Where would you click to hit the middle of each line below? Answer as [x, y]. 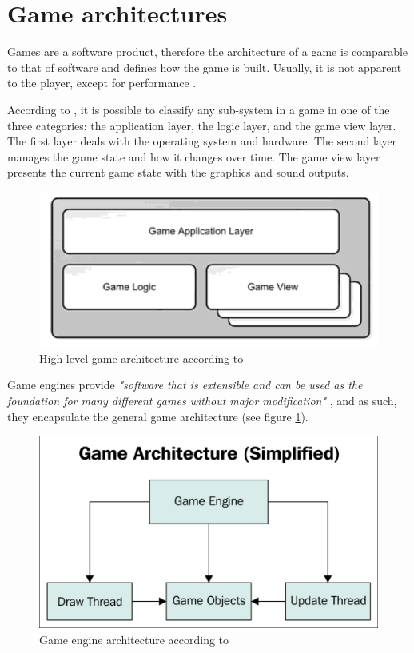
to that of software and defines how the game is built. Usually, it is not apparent [205, 67]
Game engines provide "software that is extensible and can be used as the [185, 385]
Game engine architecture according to [134, 639]
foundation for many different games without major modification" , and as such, [202, 400]
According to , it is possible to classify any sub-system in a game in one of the [199, 109]
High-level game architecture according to [141, 358]
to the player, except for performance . [102, 83]
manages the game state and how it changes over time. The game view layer [194, 156]
